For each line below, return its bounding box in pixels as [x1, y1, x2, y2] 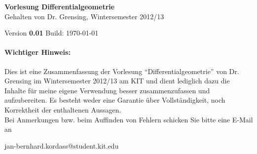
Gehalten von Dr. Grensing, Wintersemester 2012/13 [4, 11, 164, 21]
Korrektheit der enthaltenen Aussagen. [4, 104, 121, 115]
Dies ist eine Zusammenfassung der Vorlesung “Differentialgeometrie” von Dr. [4, 66, 239, 76]
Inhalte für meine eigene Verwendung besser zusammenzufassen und [4, 85, 210, 95]
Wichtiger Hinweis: [4, 47, 71, 57]
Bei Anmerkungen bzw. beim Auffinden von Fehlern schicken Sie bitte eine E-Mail [4, 114, 253, 124]
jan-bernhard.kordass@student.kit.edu [4, 140, 119, 151]
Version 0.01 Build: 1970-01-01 [4, 28, 99, 38]
